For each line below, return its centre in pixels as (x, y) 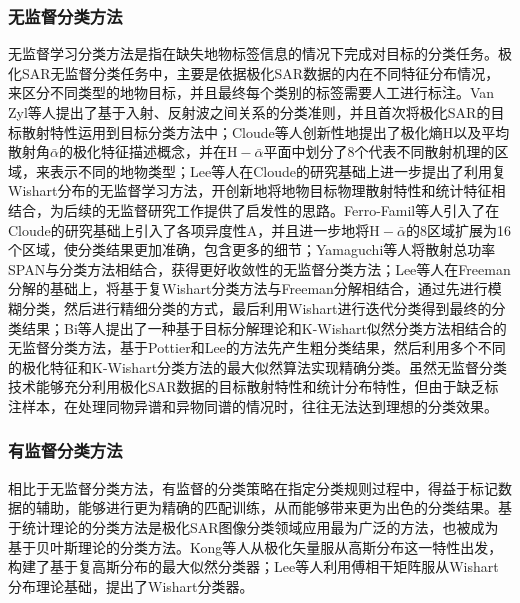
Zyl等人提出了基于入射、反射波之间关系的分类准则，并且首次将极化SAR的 (249, 112)
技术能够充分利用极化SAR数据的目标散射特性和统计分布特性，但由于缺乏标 (253, 386)
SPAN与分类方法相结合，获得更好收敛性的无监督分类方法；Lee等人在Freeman (259, 268)
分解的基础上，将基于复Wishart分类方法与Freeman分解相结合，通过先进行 (248, 288)
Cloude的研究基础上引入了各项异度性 (127, 229)
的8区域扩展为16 (458, 229)
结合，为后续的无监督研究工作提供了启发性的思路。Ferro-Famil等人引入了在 (254, 209)
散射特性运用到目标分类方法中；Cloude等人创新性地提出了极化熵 (232, 131)
